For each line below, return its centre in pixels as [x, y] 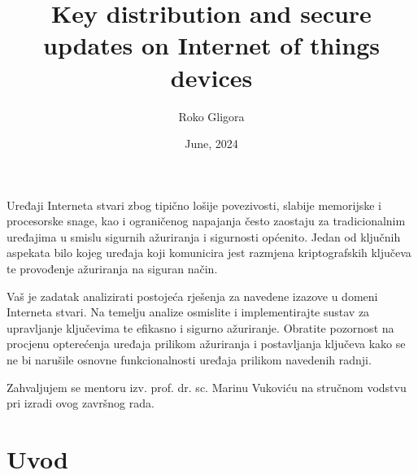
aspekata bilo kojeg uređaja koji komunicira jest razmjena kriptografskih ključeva [209, 253]
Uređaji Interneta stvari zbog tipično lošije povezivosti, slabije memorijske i [194, 205]
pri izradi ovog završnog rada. [81, 403]
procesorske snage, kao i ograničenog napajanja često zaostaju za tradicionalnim [206, 221]
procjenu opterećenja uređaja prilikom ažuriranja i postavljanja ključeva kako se [206, 344]
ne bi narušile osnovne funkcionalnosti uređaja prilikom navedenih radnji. [189, 360]
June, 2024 [211, 144]
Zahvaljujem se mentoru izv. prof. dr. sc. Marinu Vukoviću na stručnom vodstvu [207, 387]
